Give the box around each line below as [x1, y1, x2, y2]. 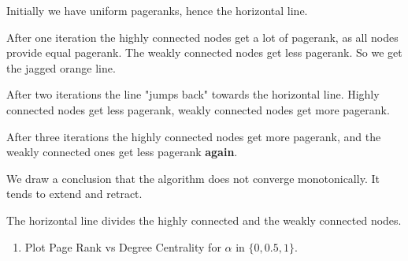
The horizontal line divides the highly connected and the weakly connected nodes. [6, 211, 402, 228]
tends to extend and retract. [6, 185, 143, 202]
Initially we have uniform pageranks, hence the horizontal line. [6, 2, 308, 18]
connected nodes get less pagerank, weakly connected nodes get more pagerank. [6, 101, 390, 117]
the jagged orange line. [6, 59, 116, 76]
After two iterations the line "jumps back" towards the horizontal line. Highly [6, 86, 380, 103]
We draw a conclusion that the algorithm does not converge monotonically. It [6, 170, 380, 186]
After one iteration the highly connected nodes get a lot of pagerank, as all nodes [6, 28, 399, 45]
